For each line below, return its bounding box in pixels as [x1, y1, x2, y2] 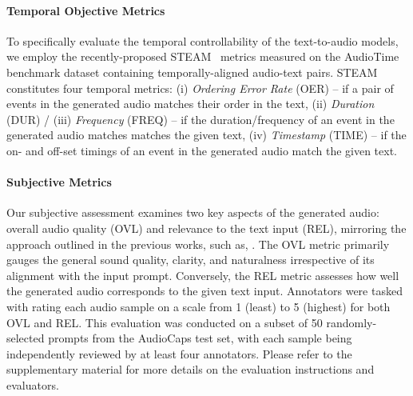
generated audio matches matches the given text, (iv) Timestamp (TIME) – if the [6, 126, 407, 143]
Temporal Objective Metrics [6, 2, 165, 18]
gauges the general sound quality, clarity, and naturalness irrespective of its [6, 251, 375, 268]
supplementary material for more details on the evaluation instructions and [6, 361, 375, 378]
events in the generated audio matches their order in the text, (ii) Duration [6, 95, 375, 112]
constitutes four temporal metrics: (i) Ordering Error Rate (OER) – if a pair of [6, 79, 394, 96]
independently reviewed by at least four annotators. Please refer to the [6, 345, 352, 362]
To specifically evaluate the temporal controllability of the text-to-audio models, [6, 32, 399, 49]
